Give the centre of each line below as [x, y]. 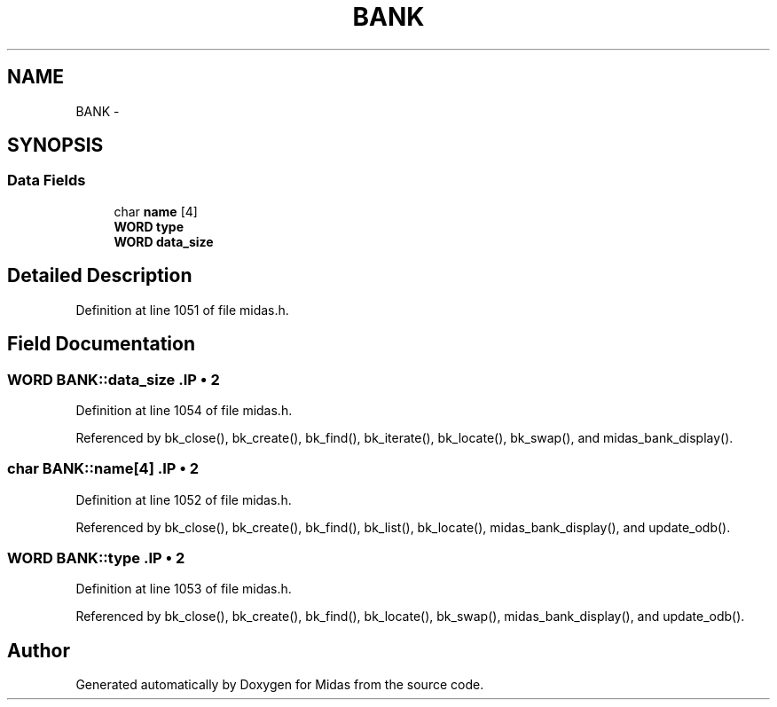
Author [39, 650]
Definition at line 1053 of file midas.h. [184, 589]
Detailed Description [100, 276]
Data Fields [47, 181]
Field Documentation [101, 344]
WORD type [149, 226]
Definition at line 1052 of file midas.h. [184, 499]
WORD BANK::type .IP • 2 [96, 558]
